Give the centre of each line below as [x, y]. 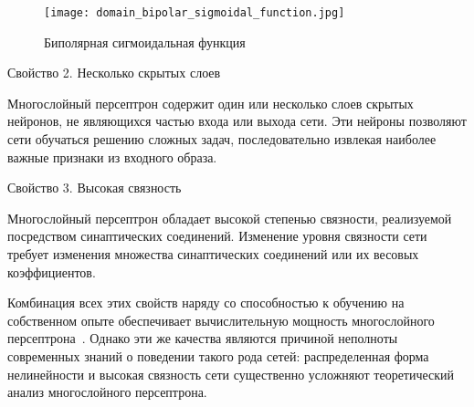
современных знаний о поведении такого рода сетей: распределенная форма [218, 355]
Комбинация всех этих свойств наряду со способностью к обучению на [206, 303]
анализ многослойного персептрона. [107, 392]
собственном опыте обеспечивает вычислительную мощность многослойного [221, 320]
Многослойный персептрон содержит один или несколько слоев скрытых [211, 103]
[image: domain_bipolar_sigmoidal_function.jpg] [195, 13]
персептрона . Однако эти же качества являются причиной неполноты [203, 338]
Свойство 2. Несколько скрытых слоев [114, 73]
